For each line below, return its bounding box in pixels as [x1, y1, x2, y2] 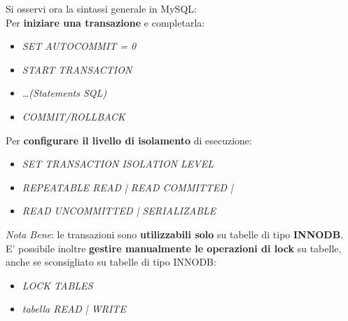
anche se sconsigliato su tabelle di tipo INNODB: [6, 254, 216, 269]
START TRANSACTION [22, 62, 132, 76]
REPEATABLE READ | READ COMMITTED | [22, 179, 233, 194]
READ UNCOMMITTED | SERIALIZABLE [22, 203, 216, 218]
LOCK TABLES [22, 278, 93, 292]
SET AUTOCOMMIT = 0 [22, 39, 137, 53]
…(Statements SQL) [22, 86, 107, 100]
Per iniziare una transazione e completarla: [6, 15, 205, 29]
